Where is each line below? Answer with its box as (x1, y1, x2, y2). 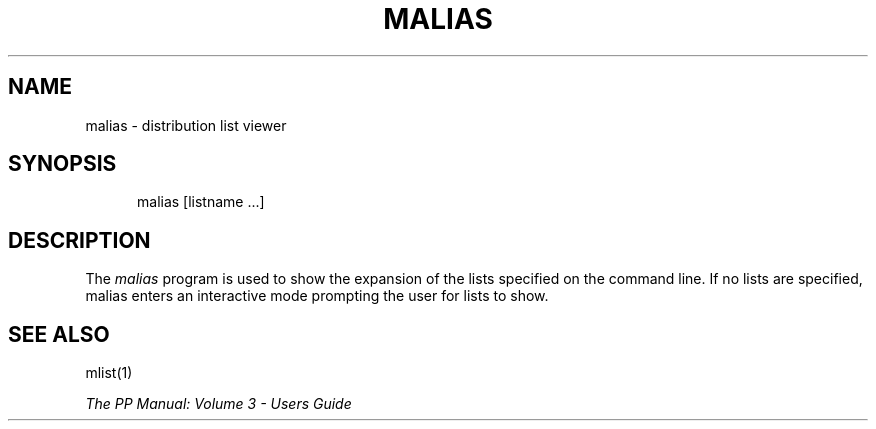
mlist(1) (85, 364, 133, 382)
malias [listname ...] (137, 193, 265, 211)
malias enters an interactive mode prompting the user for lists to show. (85, 287, 549, 305)
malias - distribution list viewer (85, 116, 287, 134)
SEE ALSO (8, 321, 110, 347)
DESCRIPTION (8, 227, 151, 253)
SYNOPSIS (8, 151, 117, 177)
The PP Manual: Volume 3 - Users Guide (85, 395, 352, 413)
